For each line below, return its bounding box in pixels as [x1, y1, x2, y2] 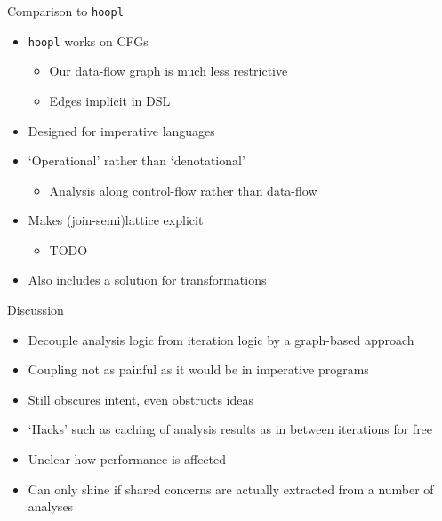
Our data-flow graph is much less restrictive [49, 61, 288, 80]
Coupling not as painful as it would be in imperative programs [28, 360, 369, 379]
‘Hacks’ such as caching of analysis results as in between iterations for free [28, 420, 433, 438]
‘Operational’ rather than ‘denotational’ [28, 151, 245, 170]
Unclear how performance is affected [28, 450, 227, 469]
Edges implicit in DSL [49, 91, 171, 109]
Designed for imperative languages [28, 121, 215, 140]
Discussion [7, 301, 64, 319]
